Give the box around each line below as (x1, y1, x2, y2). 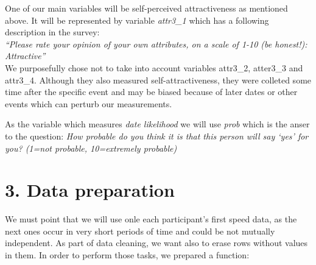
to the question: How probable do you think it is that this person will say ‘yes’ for (5, 129, 309, 142)
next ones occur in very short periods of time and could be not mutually (5, 224, 275, 237)
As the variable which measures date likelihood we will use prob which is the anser (5, 118, 310, 130)
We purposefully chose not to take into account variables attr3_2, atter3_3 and (5, 61, 303, 74)
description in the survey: (5, 26, 100, 38)
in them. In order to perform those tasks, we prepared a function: (5, 249, 250, 261)
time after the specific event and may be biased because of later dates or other (5, 85, 298, 98)
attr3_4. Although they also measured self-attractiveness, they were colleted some (5, 73, 312, 86)
